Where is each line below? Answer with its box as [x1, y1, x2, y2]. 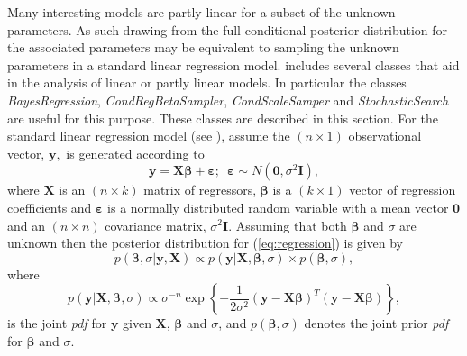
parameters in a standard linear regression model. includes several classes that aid [7, 55, 460, 74]
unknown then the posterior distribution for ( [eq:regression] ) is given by [7, 233, 403, 252]
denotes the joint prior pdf [304, 314, 449, 333]
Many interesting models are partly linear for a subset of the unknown [7, 3, 396, 21]
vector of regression [349, 180, 456, 199]
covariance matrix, [105, 215, 206, 234]
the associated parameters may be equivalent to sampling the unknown [7, 38, 399, 57]
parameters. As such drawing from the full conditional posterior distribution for [7, 20, 448, 39]
